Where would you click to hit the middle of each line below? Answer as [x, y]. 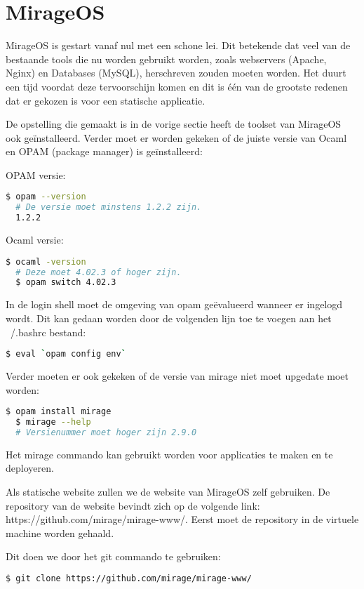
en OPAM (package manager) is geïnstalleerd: [104, 151]
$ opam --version [46, 197]
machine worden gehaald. [60, 532]
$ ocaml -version [46, 262]
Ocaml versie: [35, 240]
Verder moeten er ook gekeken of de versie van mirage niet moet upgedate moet [177, 375]
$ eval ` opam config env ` [66, 354]
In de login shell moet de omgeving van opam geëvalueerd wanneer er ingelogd [174, 304]
